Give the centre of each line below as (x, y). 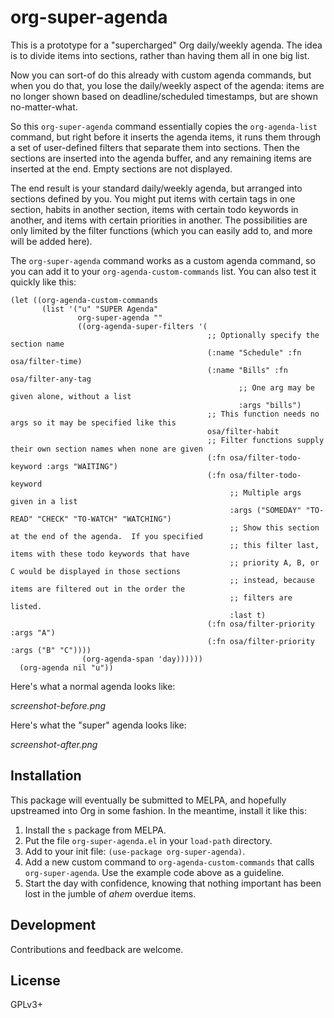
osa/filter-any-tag (51, 379)
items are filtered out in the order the (98, 589)
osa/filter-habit (243, 431)
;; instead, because (272, 580)
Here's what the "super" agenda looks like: (98, 725)
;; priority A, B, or (274, 562)
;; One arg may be (276, 387)
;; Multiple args (265, 492)
